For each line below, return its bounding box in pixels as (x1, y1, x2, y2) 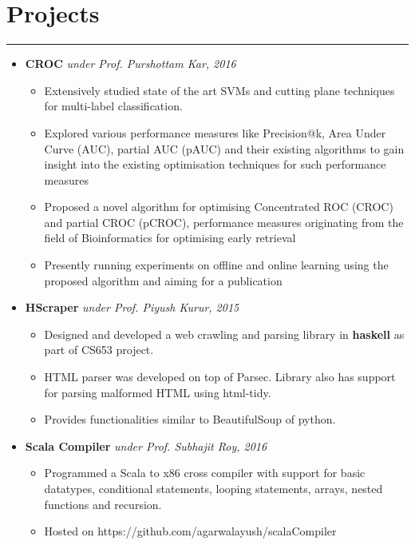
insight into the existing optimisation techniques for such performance (44, 156, 386, 173)
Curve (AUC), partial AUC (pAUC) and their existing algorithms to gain (44, 140, 405, 157)
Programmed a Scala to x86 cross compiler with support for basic (44, 464, 366, 481)
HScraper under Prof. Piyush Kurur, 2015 (25, 299, 239, 316)
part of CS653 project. (44, 341, 154, 358)
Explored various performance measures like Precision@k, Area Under (44, 124, 386, 141)
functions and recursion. (44, 495, 162, 512)
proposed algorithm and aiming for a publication (44, 272, 283, 288)
